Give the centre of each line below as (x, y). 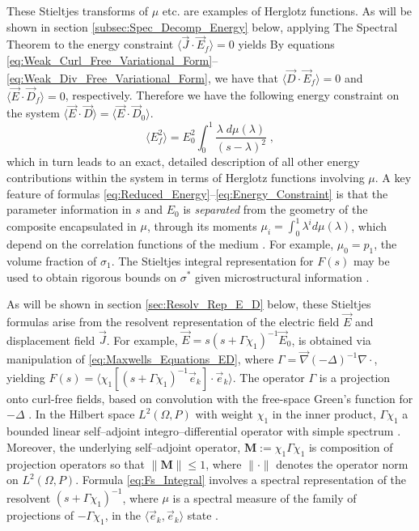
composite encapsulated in (72, 225)
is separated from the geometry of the (275, 209)
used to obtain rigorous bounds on (91, 276)
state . (203, 515)
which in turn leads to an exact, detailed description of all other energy (183, 161)
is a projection (355, 377)
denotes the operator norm (342, 463)
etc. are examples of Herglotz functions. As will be (287, 11)
